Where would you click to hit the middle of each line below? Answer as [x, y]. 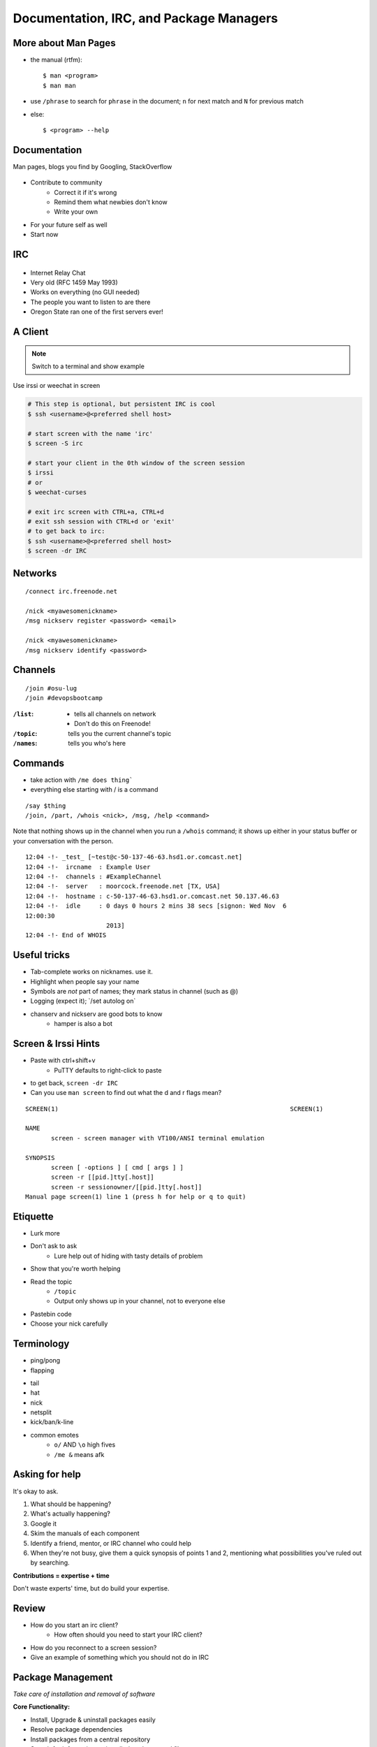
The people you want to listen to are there [90, 302]
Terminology [41, 1344]
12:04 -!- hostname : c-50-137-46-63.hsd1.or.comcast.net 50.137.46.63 [152, 896]
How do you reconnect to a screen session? [94, 1647]
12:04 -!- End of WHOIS [66, 935]
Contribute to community [66, 182]
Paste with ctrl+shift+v [63, 1060]
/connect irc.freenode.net [72, 592]
